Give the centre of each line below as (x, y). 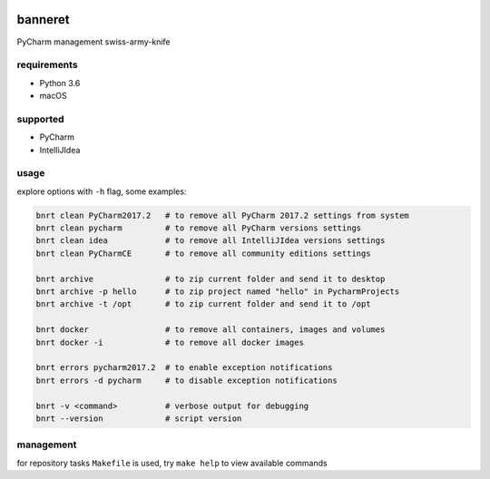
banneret (43, 20)
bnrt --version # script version (139, 418)
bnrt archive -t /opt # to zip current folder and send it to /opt (203, 304)
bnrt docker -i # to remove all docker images (170, 342)
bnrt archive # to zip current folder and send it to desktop (211, 279)
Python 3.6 (60, 83)
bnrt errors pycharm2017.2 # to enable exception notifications (184, 368)
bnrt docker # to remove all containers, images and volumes (211, 330)
